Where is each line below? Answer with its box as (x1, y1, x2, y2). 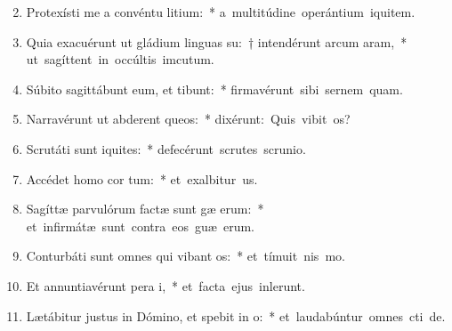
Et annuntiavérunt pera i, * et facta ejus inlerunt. (26, 276, 305, 295)
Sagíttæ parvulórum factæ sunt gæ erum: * (26, 199, 264, 218)
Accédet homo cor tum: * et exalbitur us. (26, 169, 258, 188)
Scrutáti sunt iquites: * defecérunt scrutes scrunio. (26, 139, 306, 157)
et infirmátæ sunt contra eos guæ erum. (26, 216, 254, 235)
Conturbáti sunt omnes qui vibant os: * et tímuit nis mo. (26, 246, 345, 265)
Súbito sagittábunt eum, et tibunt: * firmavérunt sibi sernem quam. (26, 79, 403, 98)
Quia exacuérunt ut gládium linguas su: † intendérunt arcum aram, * (26, 32, 408, 51)
